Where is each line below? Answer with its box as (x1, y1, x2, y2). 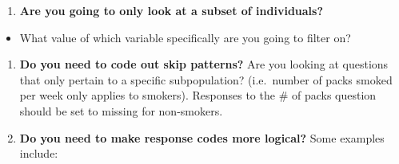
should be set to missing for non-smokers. (19, 102, 223, 119)
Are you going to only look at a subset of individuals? (19, 2, 324, 18)
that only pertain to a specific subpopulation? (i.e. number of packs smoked (19, 71, 393, 88)
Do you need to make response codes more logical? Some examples (19, 129, 385, 146)
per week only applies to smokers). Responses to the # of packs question (19, 87, 377, 103)
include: (19, 145, 58, 162)
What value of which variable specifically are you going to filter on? (19, 29, 351, 45)
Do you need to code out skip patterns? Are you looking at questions (19, 56, 389, 72)
